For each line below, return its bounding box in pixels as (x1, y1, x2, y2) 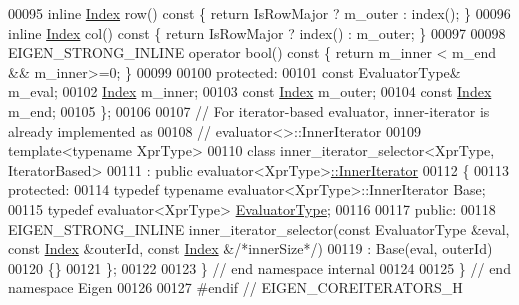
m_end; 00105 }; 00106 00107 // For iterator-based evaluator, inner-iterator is (8, 100, 490, 121)
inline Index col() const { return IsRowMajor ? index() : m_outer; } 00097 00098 (8, 22, 506, 43)
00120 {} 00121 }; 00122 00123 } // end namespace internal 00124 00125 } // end (8, 257, 511, 278)
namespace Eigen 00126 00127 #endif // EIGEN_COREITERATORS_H (8, 277, 463, 298)
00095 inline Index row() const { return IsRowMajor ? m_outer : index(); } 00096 (8, 3, 511, 23)
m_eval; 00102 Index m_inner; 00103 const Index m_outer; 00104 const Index (8, 81, 492, 102)
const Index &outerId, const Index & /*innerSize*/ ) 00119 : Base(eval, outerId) (8, 238, 493, 259)
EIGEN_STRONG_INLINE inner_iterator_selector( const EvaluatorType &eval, (8, 218, 510, 239)
